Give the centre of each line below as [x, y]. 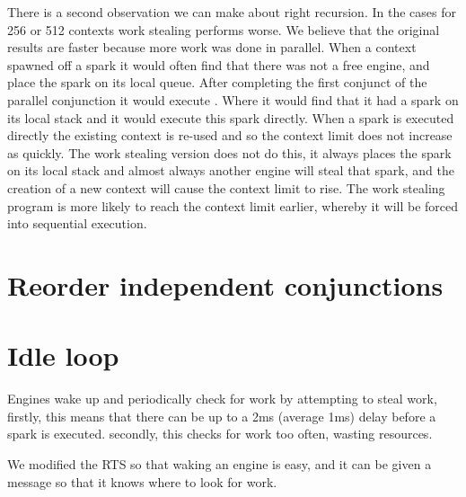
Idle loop [63, 355]
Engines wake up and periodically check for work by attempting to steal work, [222, 399]
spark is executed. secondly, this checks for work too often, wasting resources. [220, 434]
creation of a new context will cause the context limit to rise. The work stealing [226, 187]
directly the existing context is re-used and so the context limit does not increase [230, 135]
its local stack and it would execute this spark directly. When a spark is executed [231, 117]
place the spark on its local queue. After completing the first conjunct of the [217, 82]
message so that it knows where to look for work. [142, 481]
